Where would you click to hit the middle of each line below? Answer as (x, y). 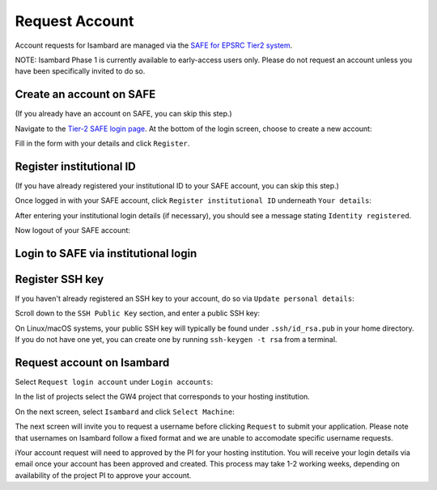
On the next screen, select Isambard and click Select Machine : (125, 412)
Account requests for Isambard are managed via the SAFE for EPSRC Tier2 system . (154, 45)
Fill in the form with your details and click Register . (102, 144)
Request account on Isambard (92, 363)
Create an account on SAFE (85, 94)
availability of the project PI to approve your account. (103, 475)
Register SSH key (59, 279)
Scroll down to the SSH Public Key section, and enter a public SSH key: (138, 313)
